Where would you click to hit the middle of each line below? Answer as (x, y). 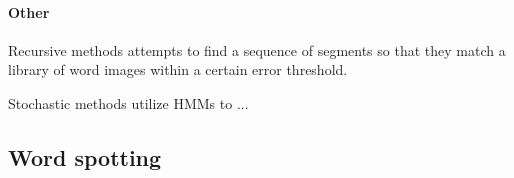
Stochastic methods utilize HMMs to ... (128, 102)
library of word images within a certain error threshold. (178, 69)
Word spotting (85, 156)
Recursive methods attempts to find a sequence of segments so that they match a (257, 49)
